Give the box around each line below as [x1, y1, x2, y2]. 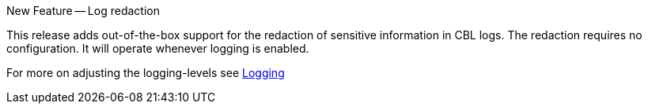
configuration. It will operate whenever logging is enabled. [6, 42, 309, 55]
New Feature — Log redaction [6, 4, 160, 17]
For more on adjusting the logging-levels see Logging [6, 66, 285, 79]
